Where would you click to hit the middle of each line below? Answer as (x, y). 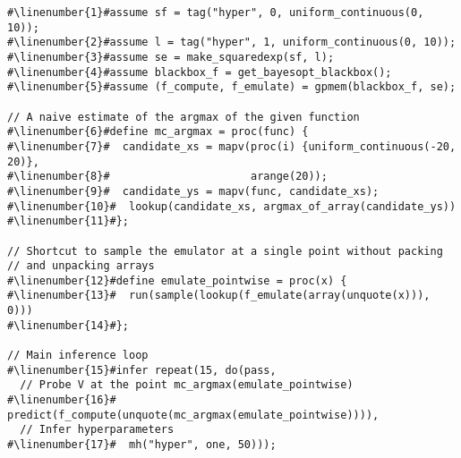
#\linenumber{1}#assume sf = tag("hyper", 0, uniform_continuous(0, (216, 13)
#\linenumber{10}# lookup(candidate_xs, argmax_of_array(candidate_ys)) (232, 206)
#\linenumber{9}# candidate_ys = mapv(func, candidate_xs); (193, 191)
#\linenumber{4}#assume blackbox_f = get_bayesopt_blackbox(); (200, 72)
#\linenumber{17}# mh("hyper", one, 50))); (142, 445)
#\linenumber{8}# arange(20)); (167, 177)
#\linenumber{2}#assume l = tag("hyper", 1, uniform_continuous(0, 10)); (232, 42)
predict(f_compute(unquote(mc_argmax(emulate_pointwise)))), (193, 415)
